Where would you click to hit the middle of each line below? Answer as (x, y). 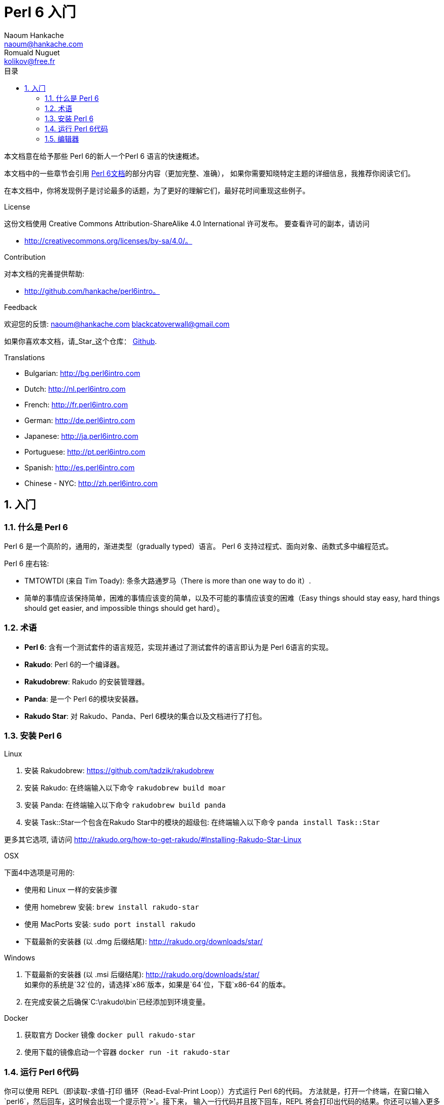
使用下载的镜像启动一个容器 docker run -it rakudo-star (127, 1052)
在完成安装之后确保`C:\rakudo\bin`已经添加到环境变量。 (117, 1002)
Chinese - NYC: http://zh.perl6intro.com (91, 483)
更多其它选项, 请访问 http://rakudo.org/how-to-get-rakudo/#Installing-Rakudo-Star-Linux (153, 840)
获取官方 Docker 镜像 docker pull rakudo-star (110, 1035)
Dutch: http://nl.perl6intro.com (75, 389)
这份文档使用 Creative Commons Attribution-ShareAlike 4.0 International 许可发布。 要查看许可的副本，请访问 (187, 223)
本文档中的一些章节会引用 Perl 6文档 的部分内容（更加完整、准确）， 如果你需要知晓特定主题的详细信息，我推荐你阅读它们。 (210, 173)
